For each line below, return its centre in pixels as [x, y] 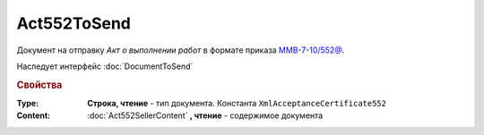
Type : [28, 103]
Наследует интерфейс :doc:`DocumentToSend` [105, 66]
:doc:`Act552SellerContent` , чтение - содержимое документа [205, 115]
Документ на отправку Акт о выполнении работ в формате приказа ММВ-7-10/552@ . [181, 50]
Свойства [39, 85]
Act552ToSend [74, 23]
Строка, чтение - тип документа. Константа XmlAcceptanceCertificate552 [237, 103]
